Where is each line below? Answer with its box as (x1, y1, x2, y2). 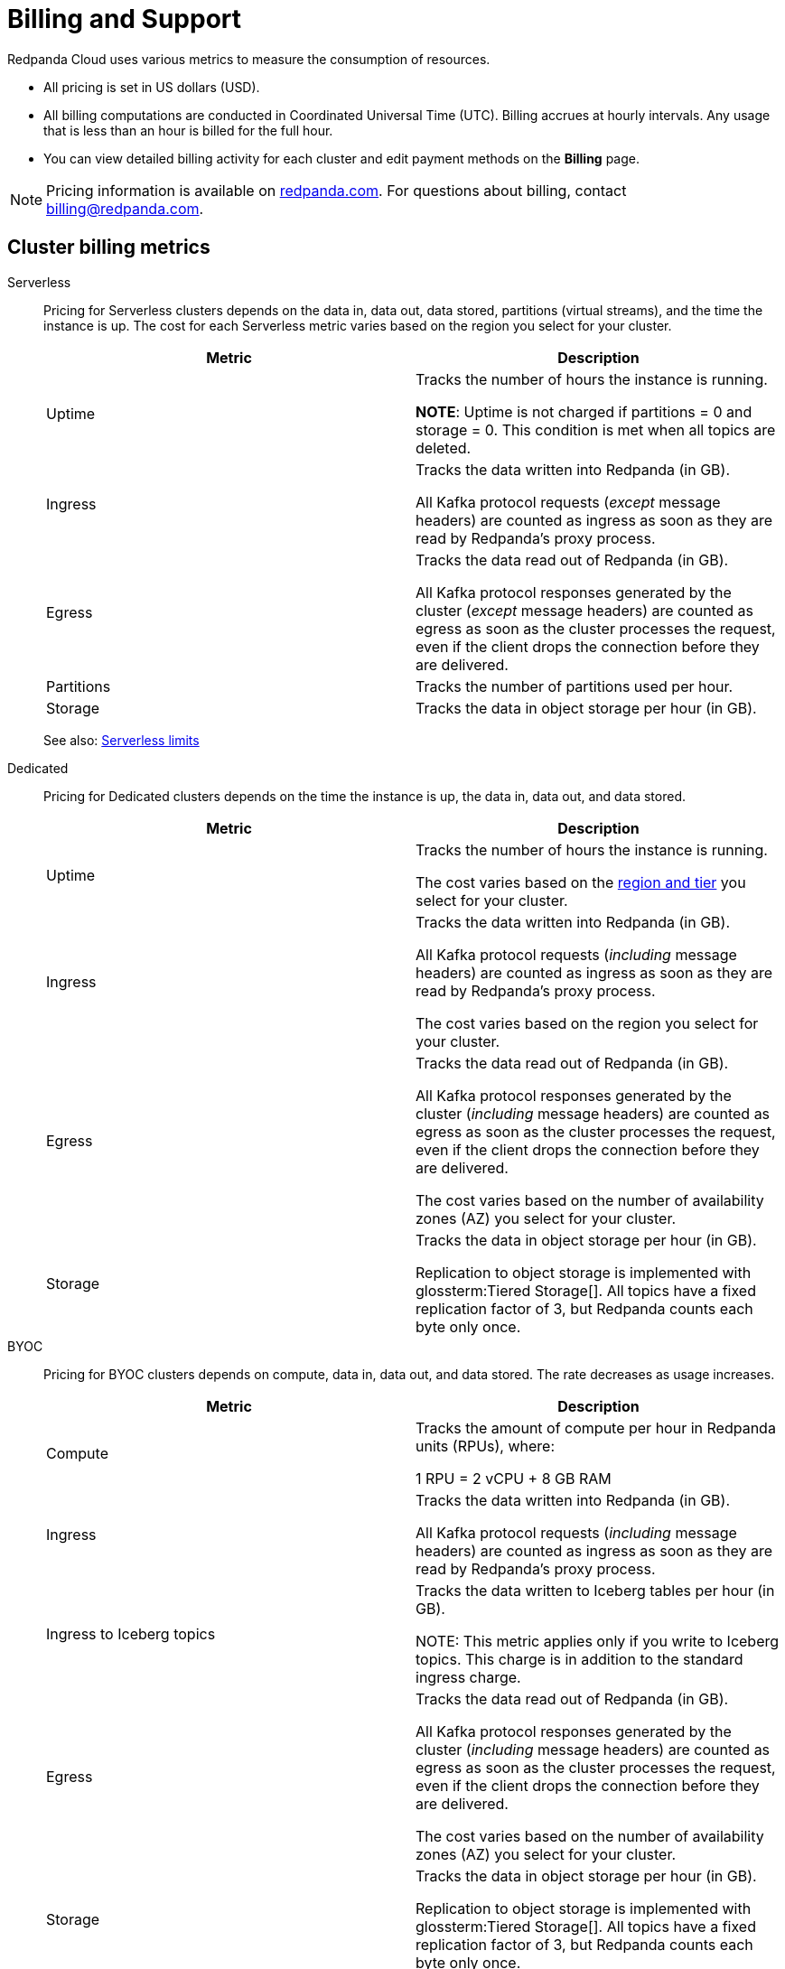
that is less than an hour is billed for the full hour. (43, 122, 333, 138)
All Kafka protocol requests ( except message (416, 492, 721, 511)
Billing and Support (7, 4, 242, 34)
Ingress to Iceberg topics (46, 1624, 216, 1643)
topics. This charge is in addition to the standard (416, 1649, 743, 1668)
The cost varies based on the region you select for (416, 1013, 759, 1032)
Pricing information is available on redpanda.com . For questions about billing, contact (46, 181, 627, 200)
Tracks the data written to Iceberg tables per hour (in (416, 1581, 775, 1600)
